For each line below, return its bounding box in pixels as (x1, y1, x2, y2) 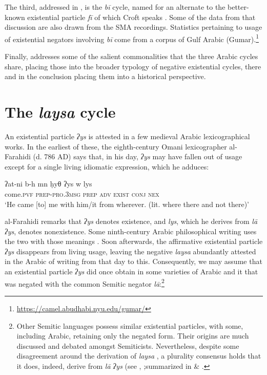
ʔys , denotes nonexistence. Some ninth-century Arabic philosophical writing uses (5, 226, 257, 236)
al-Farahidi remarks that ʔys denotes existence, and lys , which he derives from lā (5, 216, 258, 227)
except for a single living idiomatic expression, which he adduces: (5, 161, 209, 172)
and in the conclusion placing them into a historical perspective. (5, 71, 206, 82)
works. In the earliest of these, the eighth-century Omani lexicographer (5, 141, 227, 152)
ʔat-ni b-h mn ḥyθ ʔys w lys (5, 178, 92, 189)
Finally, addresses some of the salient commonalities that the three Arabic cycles (5, 51, 258, 62)
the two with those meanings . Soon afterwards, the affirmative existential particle (5, 236, 263, 247)
